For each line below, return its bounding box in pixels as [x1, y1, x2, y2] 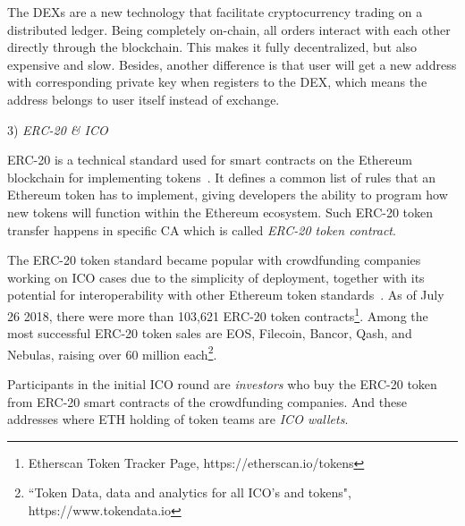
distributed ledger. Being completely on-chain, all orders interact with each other [7, 20, 451, 38]
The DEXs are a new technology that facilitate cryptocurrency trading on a [7, 3, 423, 21]
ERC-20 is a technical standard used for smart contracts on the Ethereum [7, 150, 413, 169]
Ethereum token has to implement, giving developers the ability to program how [7, 185, 448, 204]
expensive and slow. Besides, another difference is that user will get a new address [7, 55, 457, 73]
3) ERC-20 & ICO [7, 120, 108, 139]
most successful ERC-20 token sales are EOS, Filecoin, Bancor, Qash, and [7, 324, 412, 343]
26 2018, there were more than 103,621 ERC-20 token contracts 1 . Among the [7, 303, 428, 325]
